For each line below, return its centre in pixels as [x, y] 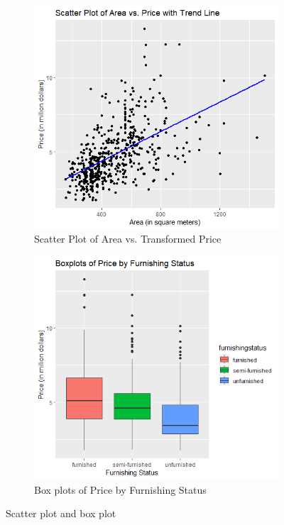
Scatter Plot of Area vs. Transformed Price [128, 239]
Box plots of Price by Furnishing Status [120, 489]
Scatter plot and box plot [61, 513]
